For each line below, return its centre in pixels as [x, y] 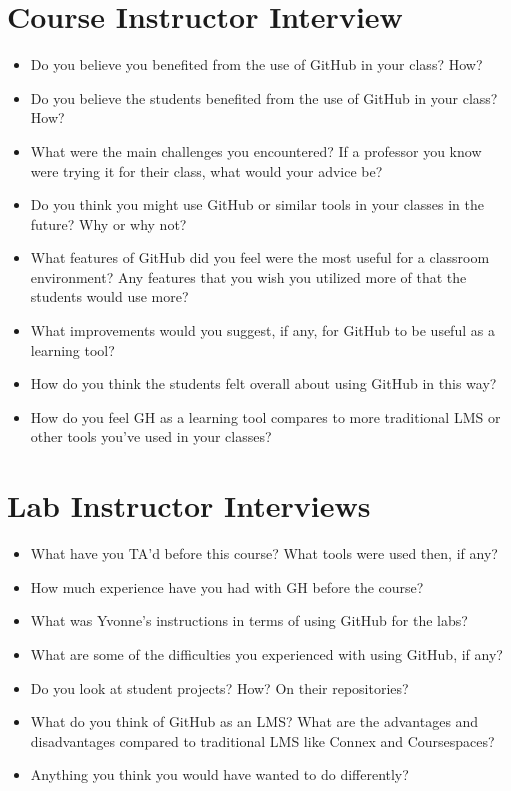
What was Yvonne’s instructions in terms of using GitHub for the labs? [249, 620]
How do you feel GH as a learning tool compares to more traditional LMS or [265, 416]
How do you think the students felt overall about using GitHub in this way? [263, 383]
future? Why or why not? [108, 223]
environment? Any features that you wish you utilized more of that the [248, 276]
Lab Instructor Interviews [189, 505]
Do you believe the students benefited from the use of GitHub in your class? [264, 97]
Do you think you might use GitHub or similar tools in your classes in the [257, 204]
